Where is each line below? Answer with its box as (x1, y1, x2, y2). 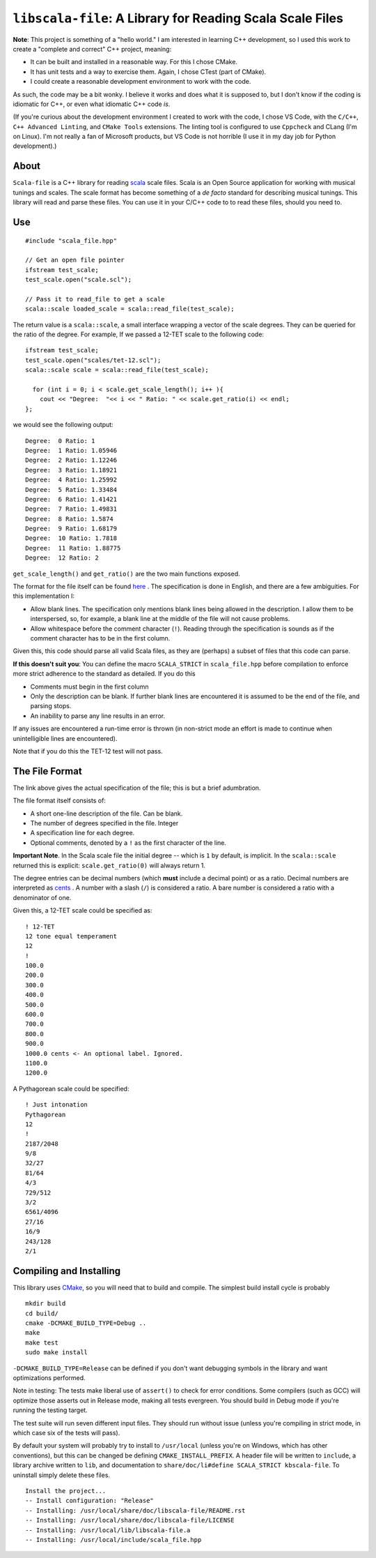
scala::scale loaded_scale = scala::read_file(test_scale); (25, 305, 235, 313)
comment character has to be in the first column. (30, 634, 171, 642)
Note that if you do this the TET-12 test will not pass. (13, 747, 163, 755)
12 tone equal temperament (25, 932, 118, 940)
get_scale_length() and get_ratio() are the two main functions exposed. (13, 569, 240, 578)
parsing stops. (30, 702, 72, 710)
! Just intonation (25, 1101, 88, 1109)
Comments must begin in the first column (30, 682, 149, 691)
